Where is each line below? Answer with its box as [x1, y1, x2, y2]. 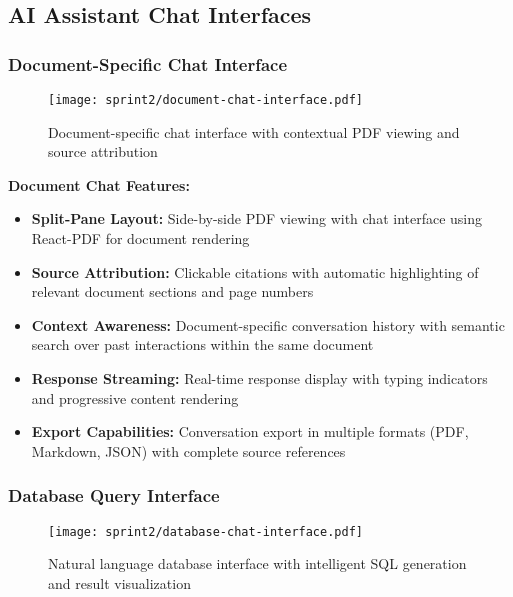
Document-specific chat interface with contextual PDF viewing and [48, 121, 460, 142]
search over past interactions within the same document [31, 334, 374, 355]
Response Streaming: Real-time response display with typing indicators [31, 368, 488, 388]
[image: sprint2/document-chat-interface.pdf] [48, 93, 363, 107]
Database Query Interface [8, 483, 220, 508]
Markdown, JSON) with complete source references [31, 440, 346, 461]
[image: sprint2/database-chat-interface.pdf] [48, 524, 363, 539]
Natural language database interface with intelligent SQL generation [48, 553, 467, 574]
